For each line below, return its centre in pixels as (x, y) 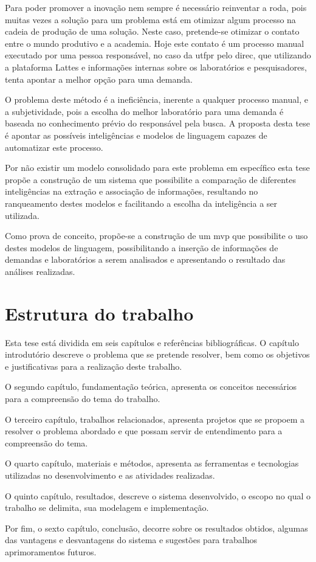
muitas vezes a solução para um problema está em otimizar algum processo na (150, 19)
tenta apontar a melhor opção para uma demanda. (99, 79)
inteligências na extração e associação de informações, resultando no (132, 191)
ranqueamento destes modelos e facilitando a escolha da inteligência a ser (141, 203)
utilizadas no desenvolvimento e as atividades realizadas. (110, 475)
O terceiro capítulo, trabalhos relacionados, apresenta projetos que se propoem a (155, 419)
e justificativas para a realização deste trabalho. (94, 366)
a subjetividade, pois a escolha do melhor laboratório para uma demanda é (144, 111)
